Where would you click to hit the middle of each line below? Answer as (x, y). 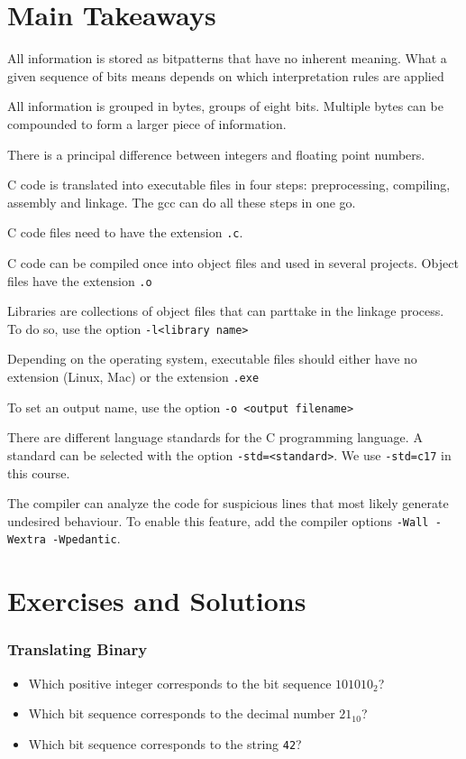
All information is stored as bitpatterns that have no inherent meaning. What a (227, 58)
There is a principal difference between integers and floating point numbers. (216, 154)
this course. (39, 472)
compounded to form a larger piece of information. (147, 123)
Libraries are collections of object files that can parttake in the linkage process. (226, 311)
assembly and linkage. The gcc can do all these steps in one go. (182, 202)
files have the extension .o (80, 280)
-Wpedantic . (87, 538)
